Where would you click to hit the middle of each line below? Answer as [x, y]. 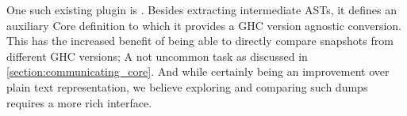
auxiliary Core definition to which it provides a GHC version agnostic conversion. [204, 25]
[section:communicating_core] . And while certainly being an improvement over [198, 71]
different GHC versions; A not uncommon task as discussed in [157, 56]
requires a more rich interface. [79, 102]
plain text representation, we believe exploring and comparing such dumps [187, 86]
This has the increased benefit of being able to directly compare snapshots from [200, 41]
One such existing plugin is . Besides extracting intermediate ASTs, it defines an [202, 9]
